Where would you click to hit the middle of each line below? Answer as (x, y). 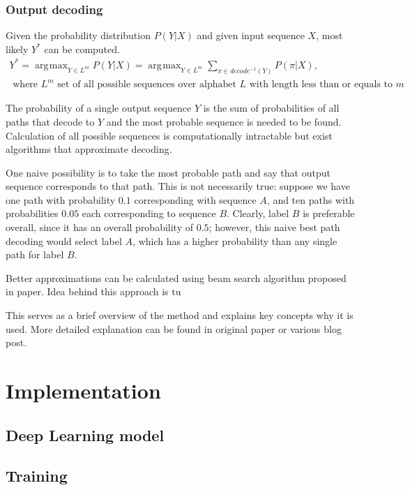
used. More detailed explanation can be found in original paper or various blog (174, 328)
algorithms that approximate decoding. (89, 149)
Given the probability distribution (78, 35)
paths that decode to (50, 121)
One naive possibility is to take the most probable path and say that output (168, 172)
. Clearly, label (258, 213)
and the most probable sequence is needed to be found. (224, 121)
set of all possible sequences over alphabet (147, 85)
